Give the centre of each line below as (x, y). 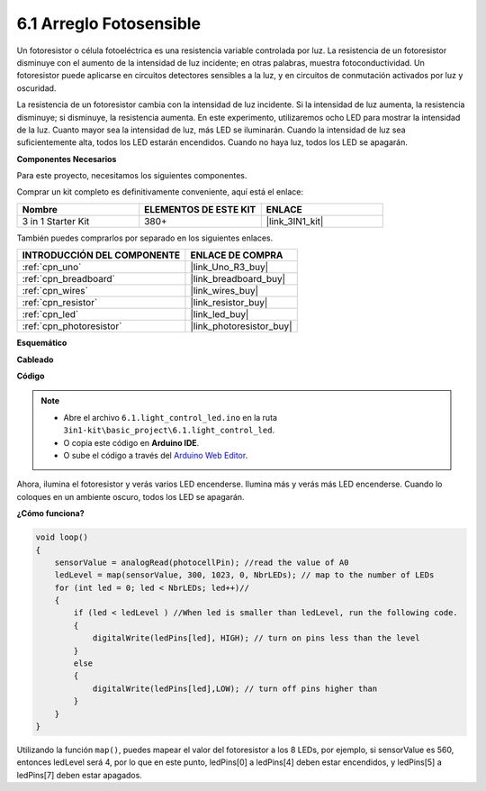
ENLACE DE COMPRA (237, 255)
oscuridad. (36, 88)
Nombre (40, 209)
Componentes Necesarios (67, 159)
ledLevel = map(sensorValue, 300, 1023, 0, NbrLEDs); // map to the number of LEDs (244, 575)
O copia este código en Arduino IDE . (131, 442)
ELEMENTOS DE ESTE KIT (200, 209)
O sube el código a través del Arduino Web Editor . (156, 455)
